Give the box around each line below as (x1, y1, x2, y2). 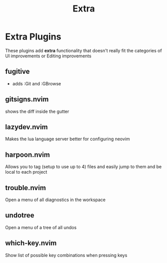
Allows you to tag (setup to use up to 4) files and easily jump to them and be (5, 164, 162, 170)
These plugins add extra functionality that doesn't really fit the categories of (5, 47, 162, 53)
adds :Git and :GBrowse (12, 80, 61, 86)
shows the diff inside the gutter (5, 108, 69, 114)
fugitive (5, 67, 30, 76)
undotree (5, 211, 35, 220)
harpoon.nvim (5, 150, 50, 159)
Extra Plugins (5, 31, 61, 42)
